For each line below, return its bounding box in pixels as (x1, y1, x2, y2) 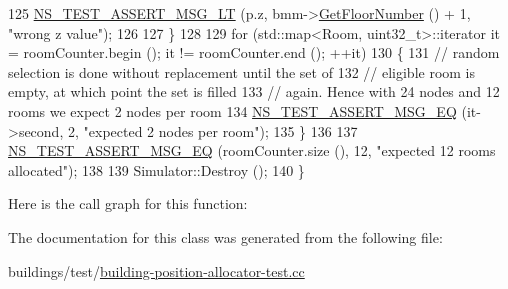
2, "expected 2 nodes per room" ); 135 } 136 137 (67, 120, 358, 141)
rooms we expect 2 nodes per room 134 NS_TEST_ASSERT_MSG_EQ (8, 100, 457, 121)
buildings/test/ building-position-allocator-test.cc (8, 260, 305, 281)
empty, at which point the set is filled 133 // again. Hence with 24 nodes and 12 (8, 81, 500, 102)
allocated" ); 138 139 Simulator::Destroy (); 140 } (8, 159, 305, 180)
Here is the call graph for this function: (8, 193, 248, 214)
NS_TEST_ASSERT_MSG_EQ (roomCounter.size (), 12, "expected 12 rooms (8, 140, 496, 161)
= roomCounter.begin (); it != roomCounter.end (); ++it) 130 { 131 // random (8, 42, 500, 63)
